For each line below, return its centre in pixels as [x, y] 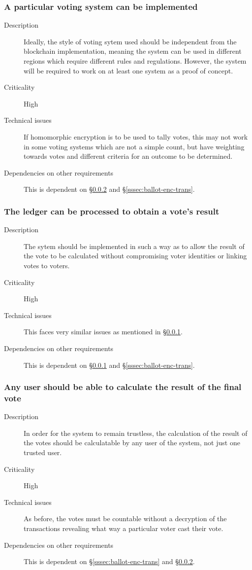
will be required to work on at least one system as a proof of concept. [128, 70]
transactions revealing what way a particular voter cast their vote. [124, 528]
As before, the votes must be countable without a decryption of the [125, 518]
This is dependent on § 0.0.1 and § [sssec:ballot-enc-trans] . [109, 365]
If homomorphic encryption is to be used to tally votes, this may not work [136, 136]
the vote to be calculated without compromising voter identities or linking [135, 256]
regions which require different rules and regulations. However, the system [135, 61]
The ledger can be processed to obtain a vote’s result [112, 211]
